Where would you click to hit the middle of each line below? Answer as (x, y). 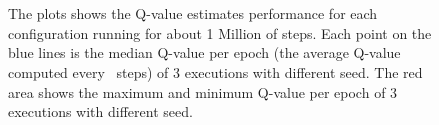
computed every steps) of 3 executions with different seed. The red (215, 71)
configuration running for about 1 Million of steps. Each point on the (220, 32)
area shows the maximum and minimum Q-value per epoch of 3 (203, 91)
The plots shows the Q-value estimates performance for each (193, 13)
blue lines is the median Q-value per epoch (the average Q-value (204, 52)
